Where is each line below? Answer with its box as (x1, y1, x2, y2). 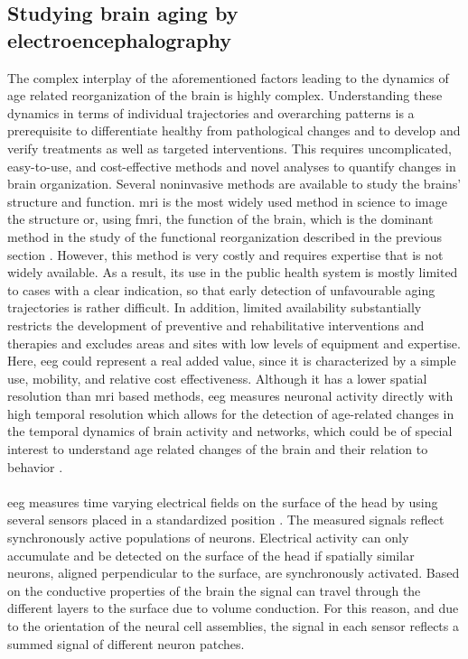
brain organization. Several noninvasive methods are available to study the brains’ (7, 174, 462, 193)
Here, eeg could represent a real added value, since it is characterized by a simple (7, 351, 456, 370)
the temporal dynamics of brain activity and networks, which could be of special (7, 422, 453, 441)
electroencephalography (7, 25, 231, 53)
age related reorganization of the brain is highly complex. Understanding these (7, 86, 443, 105)
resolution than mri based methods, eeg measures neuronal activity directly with (7, 386, 454, 405)
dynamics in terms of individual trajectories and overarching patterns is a (7, 103, 415, 122)
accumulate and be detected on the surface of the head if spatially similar (7, 545, 415, 564)
